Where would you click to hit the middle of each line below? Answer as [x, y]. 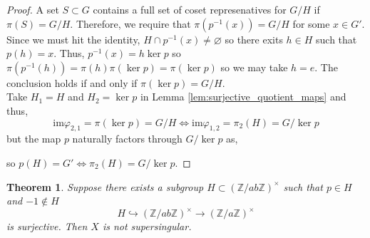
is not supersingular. [147, 226]
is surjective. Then [47, 226]
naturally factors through [127, 139]
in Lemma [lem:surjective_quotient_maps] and [243, 97]
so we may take [254, 67]
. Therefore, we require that [130, 23]
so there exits [254, 39]
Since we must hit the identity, [73, 39]
